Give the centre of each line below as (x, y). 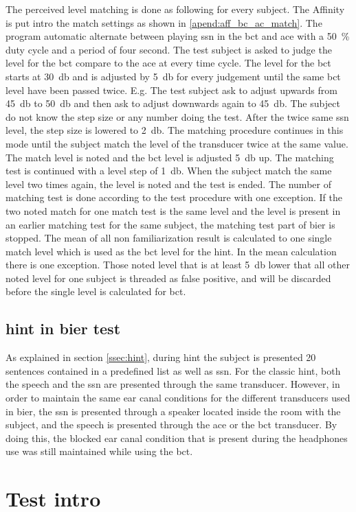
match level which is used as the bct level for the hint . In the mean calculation (171, 251)
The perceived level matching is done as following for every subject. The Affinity (175, 9)
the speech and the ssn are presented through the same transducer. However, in (173, 384)
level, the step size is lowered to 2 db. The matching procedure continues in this (175, 130)
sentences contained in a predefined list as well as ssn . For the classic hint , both (173, 370)
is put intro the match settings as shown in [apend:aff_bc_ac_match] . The (164, 22)
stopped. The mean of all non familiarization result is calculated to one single (169, 238)
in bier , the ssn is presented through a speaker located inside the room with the (173, 411)
